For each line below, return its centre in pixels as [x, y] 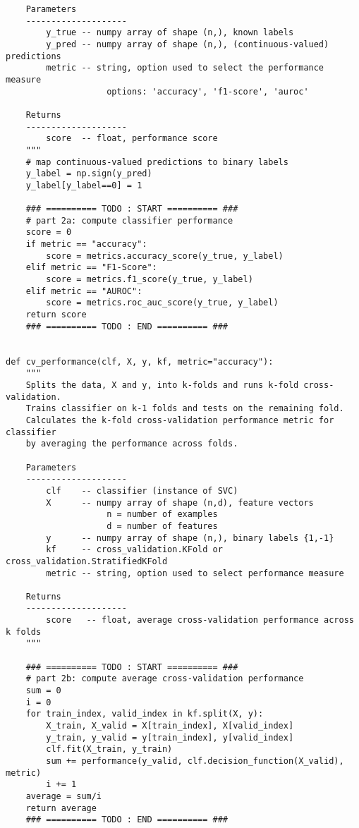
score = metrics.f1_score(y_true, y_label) [150, 280]
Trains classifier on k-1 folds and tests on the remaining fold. [185, 409]
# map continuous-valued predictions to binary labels [157, 162]
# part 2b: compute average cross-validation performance [165, 679]
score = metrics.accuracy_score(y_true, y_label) [165, 256]
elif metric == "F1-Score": [91, 268]
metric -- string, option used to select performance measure [195, 573]
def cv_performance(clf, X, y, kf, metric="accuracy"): [140, 361]
